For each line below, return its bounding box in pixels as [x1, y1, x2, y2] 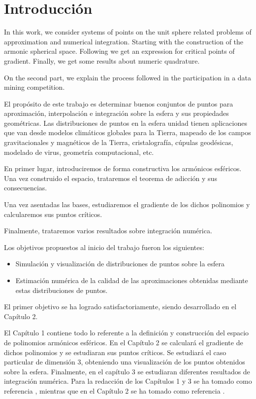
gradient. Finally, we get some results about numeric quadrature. [4, 55, 200, 66]
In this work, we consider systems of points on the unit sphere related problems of [4, 27, 252, 37]
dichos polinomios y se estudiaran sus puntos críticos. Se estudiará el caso [4, 347, 226, 357]
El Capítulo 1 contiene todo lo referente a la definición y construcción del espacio [4, 327, 249, 338]
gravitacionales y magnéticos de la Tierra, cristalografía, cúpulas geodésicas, [4, 137, 233, 147]
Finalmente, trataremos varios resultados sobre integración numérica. [4, 225, 212, 236]
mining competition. [4, 82, 65, 92]
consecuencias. [4, 182, 47, 193]
